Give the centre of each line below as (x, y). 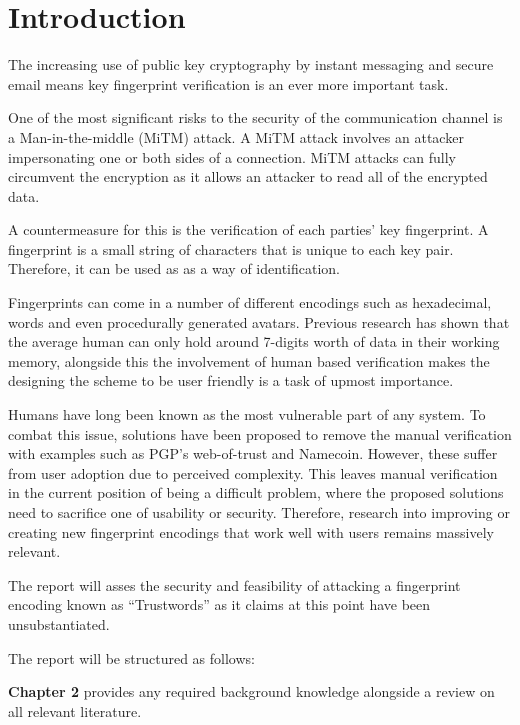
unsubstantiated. (59, 623)
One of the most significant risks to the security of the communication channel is (255, 117)
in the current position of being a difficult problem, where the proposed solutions (256, 492)
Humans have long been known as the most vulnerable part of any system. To (247, 414)
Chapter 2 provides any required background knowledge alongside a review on (251, 691)
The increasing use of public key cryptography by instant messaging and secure (251, 64)
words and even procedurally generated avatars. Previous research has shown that (259, 321)
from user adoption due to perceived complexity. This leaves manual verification (253, 472)
